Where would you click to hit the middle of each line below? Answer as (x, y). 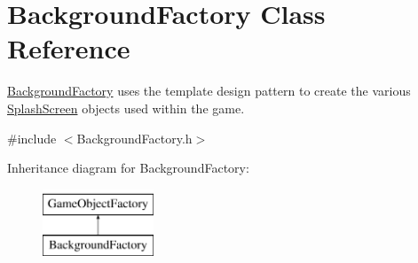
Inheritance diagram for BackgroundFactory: (128, 168)
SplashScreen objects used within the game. (126, 108)
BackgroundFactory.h (134, 138)
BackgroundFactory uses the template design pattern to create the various (209, 91)
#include (32, 138)
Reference (69, 48)
